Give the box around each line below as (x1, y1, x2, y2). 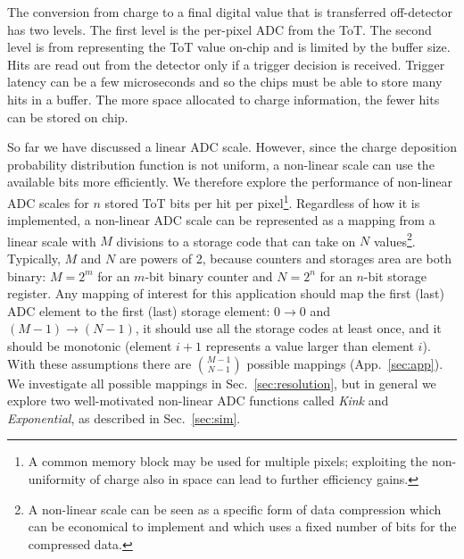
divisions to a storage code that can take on (116, 231, 356, 250)
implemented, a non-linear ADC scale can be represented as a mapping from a (7, 211, 435, 229)
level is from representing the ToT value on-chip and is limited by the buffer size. (7, 38, 451, 56)
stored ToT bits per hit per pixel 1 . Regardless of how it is (104, 190, 420, 212)
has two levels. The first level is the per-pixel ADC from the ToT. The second (7, 20, 432, 38)
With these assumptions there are (7, 354, 192, 372)
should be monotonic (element (7, 337, 172, 355)
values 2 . (373, 229, 416, 250)
